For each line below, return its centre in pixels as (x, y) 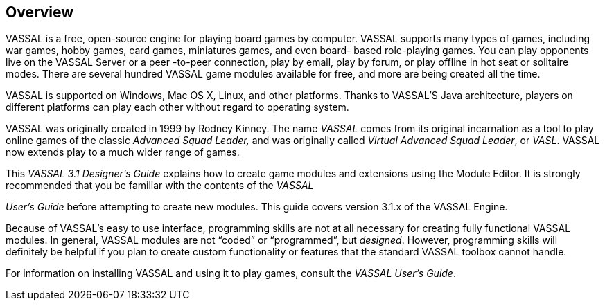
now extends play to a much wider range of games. (123, 152)
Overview (40, 12)
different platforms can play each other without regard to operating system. (177, 107)
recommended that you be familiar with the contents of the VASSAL (160, 186)
